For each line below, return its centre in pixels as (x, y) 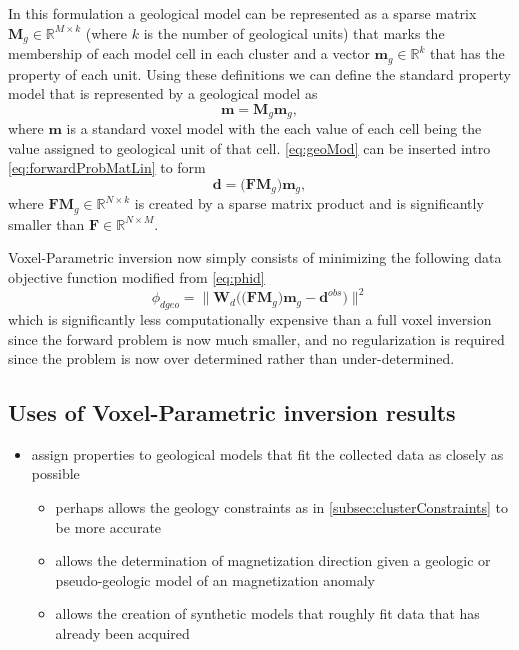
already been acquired (122, 633)
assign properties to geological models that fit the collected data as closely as (267, 453)
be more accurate (108, 526)
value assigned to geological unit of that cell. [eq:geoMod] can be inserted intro (249, 147)
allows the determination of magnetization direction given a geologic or (273, 560)
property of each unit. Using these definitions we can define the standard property (259, 73)
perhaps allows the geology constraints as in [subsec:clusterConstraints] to (282, 507)
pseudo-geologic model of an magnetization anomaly (215, 579)
